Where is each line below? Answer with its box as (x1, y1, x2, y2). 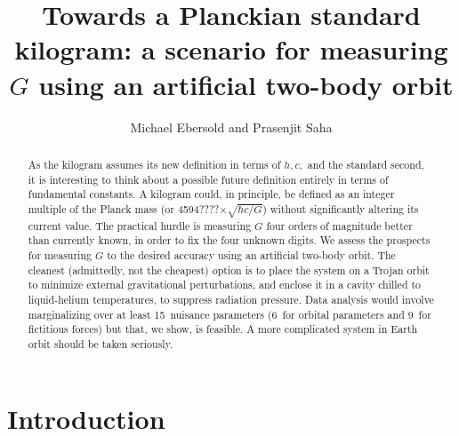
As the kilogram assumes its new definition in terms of (28, 156, 281, 171)
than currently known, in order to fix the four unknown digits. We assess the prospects (28, 233, 431, 248)
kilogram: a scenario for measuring (14, 31, 448, 67)
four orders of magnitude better (266, 218, 413, 233)
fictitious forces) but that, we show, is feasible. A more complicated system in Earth (28, 321, 418, 337)
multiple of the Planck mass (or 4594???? (28, 201, 220, 216)
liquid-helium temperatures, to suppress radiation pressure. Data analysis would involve (28, 292, 434, 307)
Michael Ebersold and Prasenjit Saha (130, 117, 333, 136)
